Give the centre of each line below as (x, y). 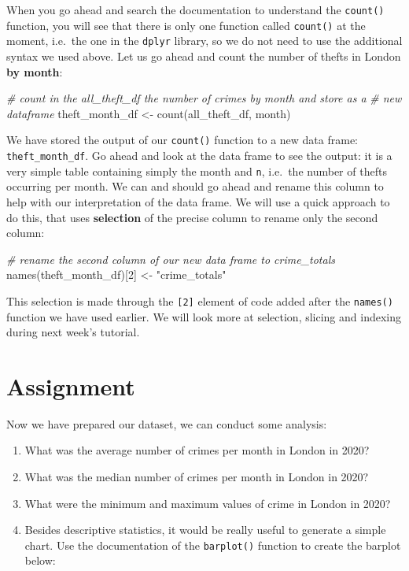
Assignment (71, 386)
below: (40, 560)
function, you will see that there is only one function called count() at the (186, 25)
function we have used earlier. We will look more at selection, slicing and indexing (204, 316)
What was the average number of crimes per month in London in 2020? (197, 450)
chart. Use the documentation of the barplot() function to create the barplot (213, 545)
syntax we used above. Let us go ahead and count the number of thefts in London (204, 56)
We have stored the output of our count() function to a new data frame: (182, 140)
